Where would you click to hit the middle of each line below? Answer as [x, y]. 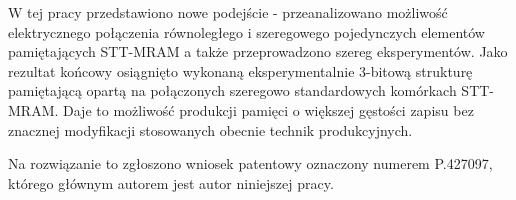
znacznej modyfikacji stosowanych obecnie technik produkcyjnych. [210, 129]
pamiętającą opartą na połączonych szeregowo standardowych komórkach [232, 90]
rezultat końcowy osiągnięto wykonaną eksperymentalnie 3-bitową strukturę [240, 70]
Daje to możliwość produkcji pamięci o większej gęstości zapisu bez [268, 109]
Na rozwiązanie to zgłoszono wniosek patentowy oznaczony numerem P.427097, [250, 163]
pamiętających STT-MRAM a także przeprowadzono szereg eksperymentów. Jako [258, 51]
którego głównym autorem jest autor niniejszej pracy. [171, 182]
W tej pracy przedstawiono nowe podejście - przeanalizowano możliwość [228, 12]
